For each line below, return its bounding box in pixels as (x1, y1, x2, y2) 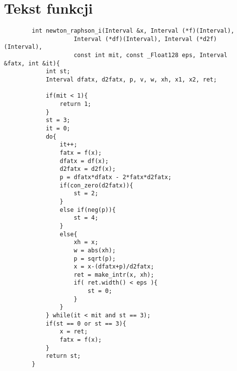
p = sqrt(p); (74, 255, 116, 262)
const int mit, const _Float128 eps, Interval (74, 52, 228, 59)
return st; (45, 352, 81, 360)
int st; (45, 68, 71, 75)
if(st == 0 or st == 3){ (45, 320, 126, 327)
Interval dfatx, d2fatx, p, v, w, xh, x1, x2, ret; (45, 76, 217, 83)
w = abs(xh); (74, 247, 116, 254)
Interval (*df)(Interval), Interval (74, 35, 193, 42)
